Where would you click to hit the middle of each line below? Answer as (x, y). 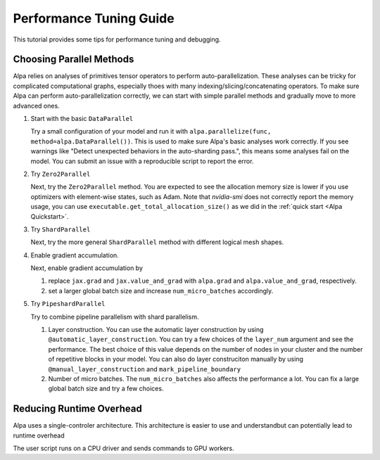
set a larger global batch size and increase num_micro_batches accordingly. (161, 290)
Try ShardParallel (61, 229)
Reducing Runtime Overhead (77, 409)
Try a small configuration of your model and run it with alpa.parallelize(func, (151, 132)
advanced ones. (36, 106)
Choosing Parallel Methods (74, 59)
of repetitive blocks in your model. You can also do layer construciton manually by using (176, 359)
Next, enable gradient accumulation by (87, 268)
